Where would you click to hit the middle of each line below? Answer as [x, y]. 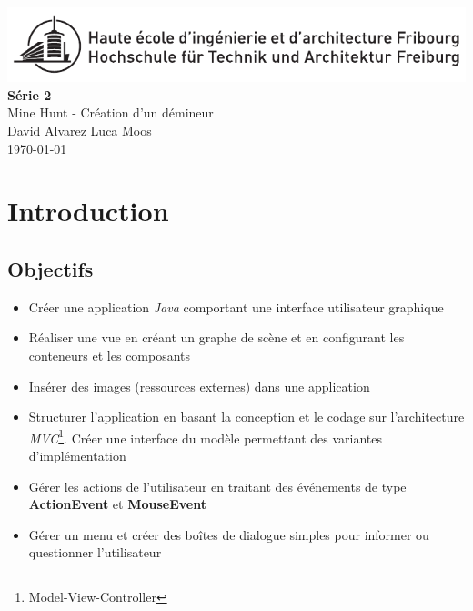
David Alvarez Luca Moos [80, 131]
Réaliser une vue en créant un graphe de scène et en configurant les [216, 337]
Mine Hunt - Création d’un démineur [111, 112]
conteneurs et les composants [110, 356]
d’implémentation [77, 456]
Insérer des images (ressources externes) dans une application [199, 386]
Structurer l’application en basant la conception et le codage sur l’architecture [247, 417]
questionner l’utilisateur [95, 552]
